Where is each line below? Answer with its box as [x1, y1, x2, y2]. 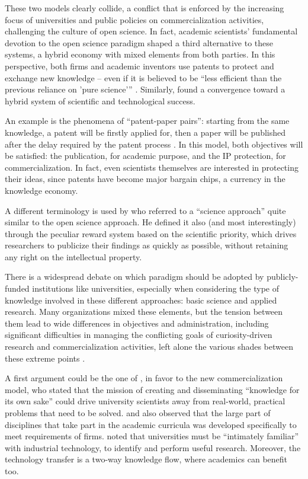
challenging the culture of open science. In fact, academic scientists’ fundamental [5, 25, 298, 37]
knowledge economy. [5, 184, 78, 196]
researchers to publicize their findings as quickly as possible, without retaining [5, 239, 288, 251]
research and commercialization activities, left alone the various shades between [5, 340, 293, 353]
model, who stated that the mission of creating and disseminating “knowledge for [5, 383, 300, 395]
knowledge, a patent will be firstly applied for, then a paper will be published [5, 126, 285, 138]
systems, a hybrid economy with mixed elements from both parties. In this [5, 48, 275, 60]
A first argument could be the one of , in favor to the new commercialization [5, 372, 283, 384]
